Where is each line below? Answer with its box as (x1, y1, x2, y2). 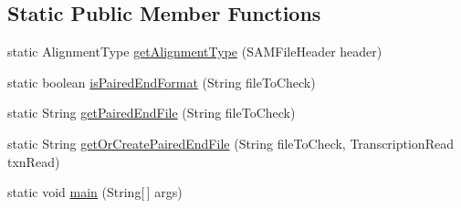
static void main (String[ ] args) (7, 182, 183, 202)
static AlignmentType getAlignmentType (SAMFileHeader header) (7, 42, 382, 61)
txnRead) (7, 151, 60, 171)
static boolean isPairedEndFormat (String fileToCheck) (7, 72, 316, 91)
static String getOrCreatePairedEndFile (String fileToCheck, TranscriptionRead (7, 133, 454, 152)
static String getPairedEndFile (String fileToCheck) (7, 103, 296, 122)
